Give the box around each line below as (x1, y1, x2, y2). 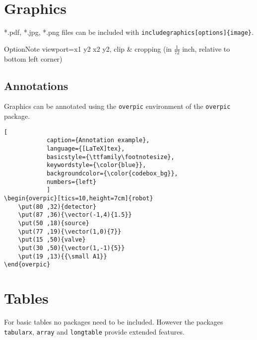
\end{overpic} (4, 261, 51, 268)
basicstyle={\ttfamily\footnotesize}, (46, 153, 175, 161)
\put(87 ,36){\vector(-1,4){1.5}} (18, 211, 132, 219)
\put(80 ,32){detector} (18, 203, 97, 210)
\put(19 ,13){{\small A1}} (18, 253, 107, 260)
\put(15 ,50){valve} (18, 236, 86, 244)
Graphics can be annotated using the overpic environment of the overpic (4, 101, 231, 111)
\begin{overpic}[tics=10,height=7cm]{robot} (4, 194, 153, 202)
